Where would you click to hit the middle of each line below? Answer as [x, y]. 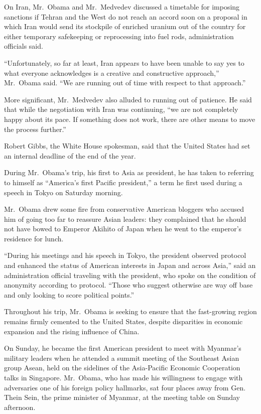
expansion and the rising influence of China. [72, 331]
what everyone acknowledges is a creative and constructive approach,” [112, 73]
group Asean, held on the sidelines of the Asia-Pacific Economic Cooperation [122, 368]
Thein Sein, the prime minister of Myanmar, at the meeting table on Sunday [122, 397]
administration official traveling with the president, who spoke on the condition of [130, 275]
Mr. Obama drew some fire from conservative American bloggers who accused [124, 209]
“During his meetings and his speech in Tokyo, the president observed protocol [125, 255]
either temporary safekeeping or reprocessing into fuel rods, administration [119, 36]
